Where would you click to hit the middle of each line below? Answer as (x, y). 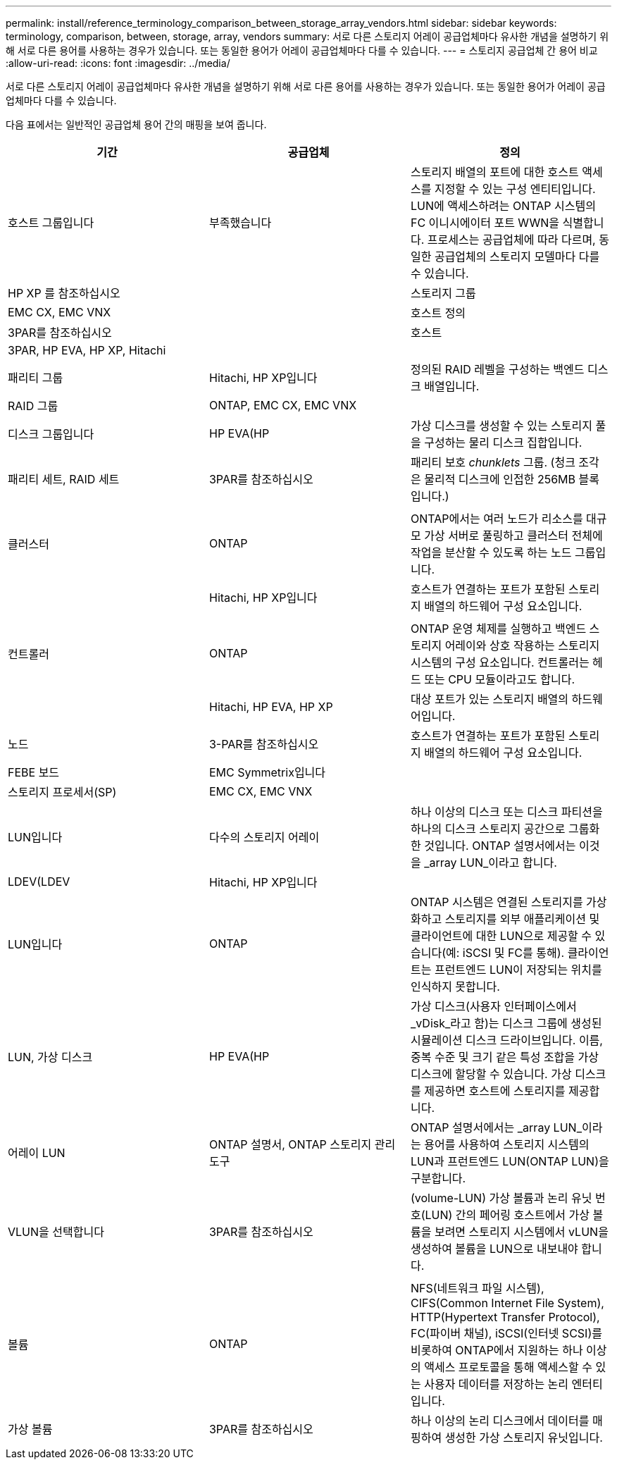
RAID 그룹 (33, 406)
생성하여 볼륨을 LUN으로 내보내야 (494, 1249)
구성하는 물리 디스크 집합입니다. (503, 443)
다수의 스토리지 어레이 (264, 837)
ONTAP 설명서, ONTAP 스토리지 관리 (302, 1144)
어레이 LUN (37, 1153)
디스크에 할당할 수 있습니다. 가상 (491, 1074)
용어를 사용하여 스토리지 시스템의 (507, 1144)
